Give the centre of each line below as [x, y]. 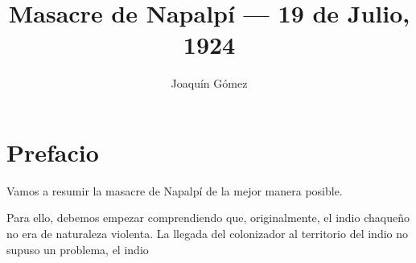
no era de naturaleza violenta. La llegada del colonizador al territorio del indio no [208, 234]
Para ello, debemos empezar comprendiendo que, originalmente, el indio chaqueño [208, 218]
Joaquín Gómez [209, 83]
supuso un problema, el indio [78, 249]
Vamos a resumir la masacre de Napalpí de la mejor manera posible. [175, 190]
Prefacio [53, 152]
